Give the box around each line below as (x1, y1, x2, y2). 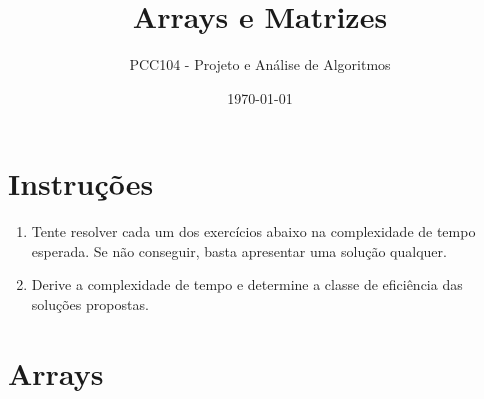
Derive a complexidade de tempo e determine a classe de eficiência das (31, 274, 463, 295)
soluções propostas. (31, 294, 149, 315)
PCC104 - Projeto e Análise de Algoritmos (129, 54, 391, 75)
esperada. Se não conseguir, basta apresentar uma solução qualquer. (31, 240, 447, 261)
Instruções (8, 163, 154, 204)
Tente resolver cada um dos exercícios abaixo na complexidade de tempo (31, 221, 476, 242)
